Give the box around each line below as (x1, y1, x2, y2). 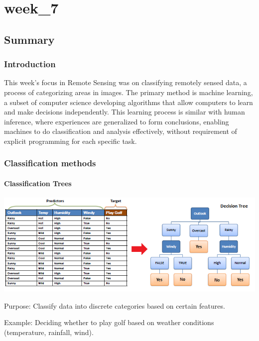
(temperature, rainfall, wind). (4, 327, 94, 338)
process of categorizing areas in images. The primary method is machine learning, (4, 87, 253, 97)
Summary (4, 31, 55, 47)
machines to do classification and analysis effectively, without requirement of (4, 126, 237, 136)
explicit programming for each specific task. (4, 135, 137, 146)
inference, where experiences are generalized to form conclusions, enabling (4, 116, 229, 126)
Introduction (4, 58, 56, 70)
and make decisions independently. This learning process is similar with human (4, 107, 245, 117)
